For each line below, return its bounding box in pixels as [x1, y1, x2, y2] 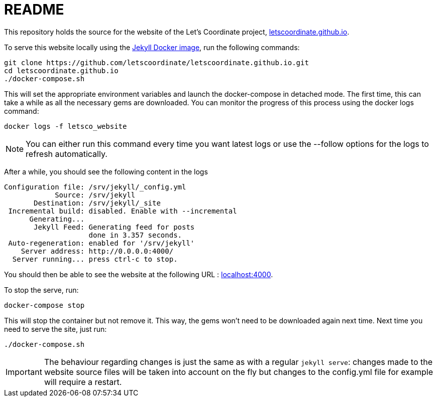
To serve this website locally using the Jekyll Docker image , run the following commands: [4, 43, 300, 52]
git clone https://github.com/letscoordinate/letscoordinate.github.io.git [4, 58, 309, 67]
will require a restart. [44, 376, 122, 387]
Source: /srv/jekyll [55, 190, 136, 199]
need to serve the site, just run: [4, 324, 107, 333]
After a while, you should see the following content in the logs [4, 167, 208, 176]
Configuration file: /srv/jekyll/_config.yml [4, 182, 186, 191]
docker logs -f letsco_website [4, 122, 127, 130]
